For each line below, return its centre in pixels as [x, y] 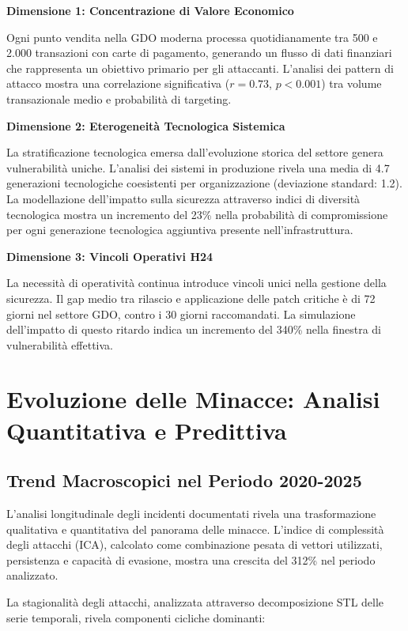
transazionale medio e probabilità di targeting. [119, 98]
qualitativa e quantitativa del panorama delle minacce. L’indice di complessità [195, 529]
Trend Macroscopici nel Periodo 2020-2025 [184, 480]
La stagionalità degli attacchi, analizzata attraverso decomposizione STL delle [195, 602]
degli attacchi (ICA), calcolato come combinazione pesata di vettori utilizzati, [195, 544]
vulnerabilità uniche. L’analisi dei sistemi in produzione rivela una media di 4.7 [198, 167]
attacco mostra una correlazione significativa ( [118, 83]
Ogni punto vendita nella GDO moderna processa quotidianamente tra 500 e [192, 37]
